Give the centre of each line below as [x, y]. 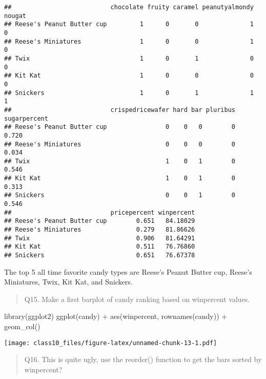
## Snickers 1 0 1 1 [129, 93]
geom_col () [22, 326]
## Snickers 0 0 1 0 [120, 195]
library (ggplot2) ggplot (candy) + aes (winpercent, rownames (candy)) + [116, 316]
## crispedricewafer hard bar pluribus [120, 110]
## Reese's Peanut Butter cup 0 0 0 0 [120, 127]
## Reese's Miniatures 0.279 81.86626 [100, 230]
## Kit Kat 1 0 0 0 [129, 76]
